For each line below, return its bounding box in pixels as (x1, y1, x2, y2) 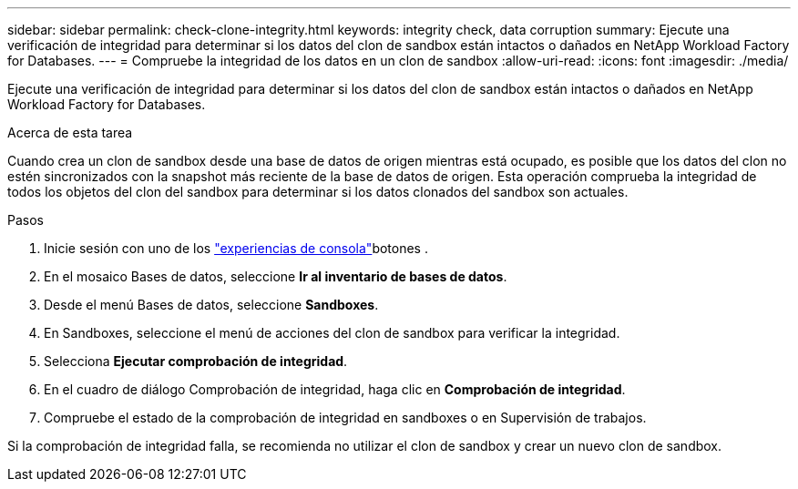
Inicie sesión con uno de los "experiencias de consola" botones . (44, 240, 428, 256)
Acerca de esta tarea (7, 125, 133, 140)
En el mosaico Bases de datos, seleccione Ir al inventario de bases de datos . (44, 269, 507, 284)
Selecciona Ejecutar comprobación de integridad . (44, 353, 348, 369)
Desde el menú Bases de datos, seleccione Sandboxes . (44, 297, 379, 312)
